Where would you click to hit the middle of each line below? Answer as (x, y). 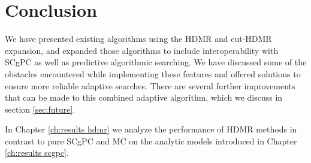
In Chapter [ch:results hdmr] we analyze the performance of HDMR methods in (151, 129)
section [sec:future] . (40, 109)
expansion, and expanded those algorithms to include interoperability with (142, 50)
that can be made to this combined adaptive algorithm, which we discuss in (144, 97)
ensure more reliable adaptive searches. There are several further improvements (150, 85)
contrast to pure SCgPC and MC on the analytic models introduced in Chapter (151, 141)
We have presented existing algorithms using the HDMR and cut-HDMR (138, 39)
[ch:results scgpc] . (37, 153)
